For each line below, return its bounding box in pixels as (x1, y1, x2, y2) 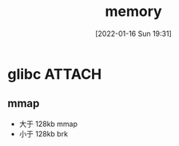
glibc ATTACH (7, 65, 102, 83)
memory (105, 2, 162, 21)
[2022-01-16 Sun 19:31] (94, 29, 173, 38)
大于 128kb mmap (18, 119, 78, 128)
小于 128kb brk (18, 128, 69, 138)
